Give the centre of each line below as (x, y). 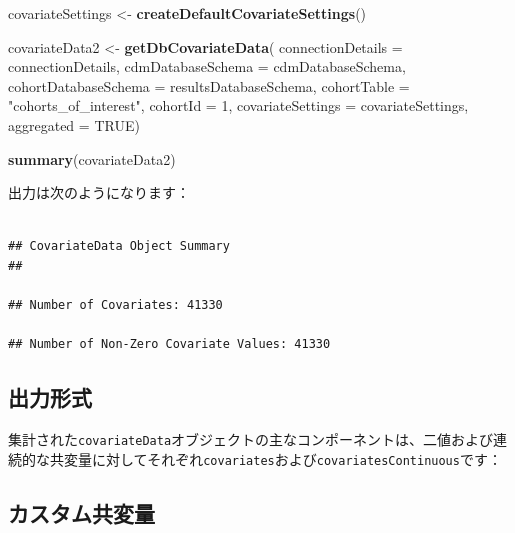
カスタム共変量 (81, 512)
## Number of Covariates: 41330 (115, 305)
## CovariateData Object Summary (119, 246)
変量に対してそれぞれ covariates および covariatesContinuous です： (282, 458)
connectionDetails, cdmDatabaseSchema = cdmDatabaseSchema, (207, 66)
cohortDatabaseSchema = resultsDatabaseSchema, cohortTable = (209, 85)
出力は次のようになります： (99, 192)
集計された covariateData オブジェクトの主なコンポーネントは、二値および (251, 439)
